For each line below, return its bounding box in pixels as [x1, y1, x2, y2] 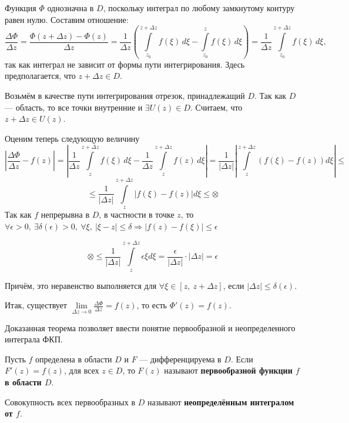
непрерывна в [41, 208, 90, 221]
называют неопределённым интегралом [147, 395, 294, 408]
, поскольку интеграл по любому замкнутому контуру [103, 2, 295, 14]
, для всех [63, 364, 99, 377]
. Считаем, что [190, 101, 243, 113]
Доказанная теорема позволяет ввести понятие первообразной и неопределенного [5, 321, 296, 334]
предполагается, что [5, 69, 76, 82]
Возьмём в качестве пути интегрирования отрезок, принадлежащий [5, 89, 245, 102]
